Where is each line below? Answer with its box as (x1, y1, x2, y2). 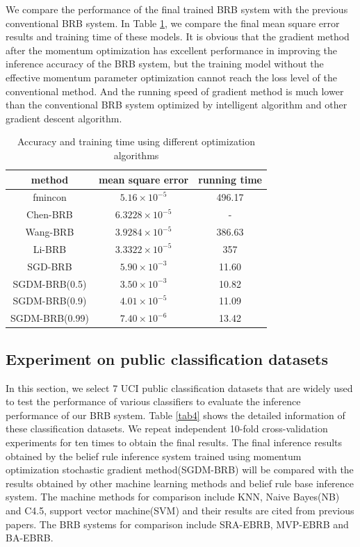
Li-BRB (33, 241, 67, 256)
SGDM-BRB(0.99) (10, 311, 89, 325)
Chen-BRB (26, 207, 73, 222)
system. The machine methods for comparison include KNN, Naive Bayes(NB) (6, 489, 340, 504)
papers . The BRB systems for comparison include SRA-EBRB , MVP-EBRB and (6, 516, 349, 531)
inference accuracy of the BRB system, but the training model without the (6, 56, 324, 71)
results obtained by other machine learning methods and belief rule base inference (6, 475, 354, 490)
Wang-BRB (25, 224, 74, 239)
